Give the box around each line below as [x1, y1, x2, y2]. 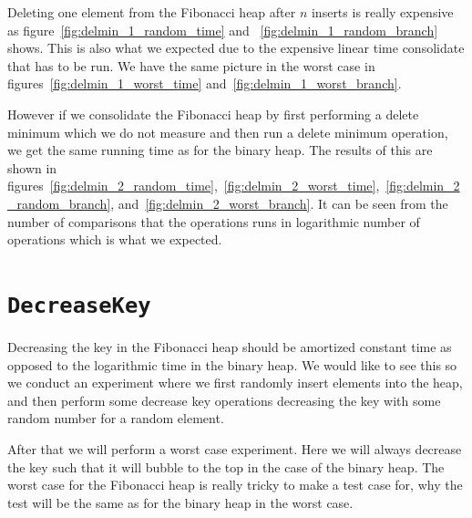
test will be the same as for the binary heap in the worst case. [7, 492, 354, 512]
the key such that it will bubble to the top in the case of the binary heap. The [7, 457, 445, 476]
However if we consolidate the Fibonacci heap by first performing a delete [7, 104, 419, 123]
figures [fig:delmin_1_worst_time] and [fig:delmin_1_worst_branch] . [7, 74, 402, 93]
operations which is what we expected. [7, 230, 222, 249]
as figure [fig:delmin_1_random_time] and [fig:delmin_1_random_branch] [7, 20, 438, 39]
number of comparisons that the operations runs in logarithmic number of [7, 212, 420, 231]
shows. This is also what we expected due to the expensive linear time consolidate [7, 38, 465, 57]
